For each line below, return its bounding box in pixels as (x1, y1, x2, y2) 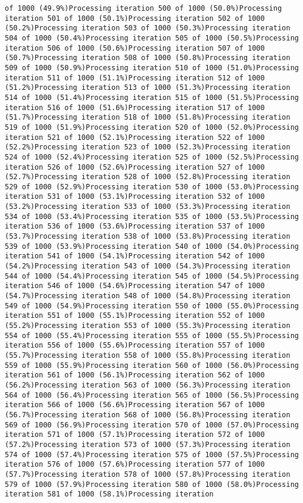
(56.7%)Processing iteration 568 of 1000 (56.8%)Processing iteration (5, 410, 290, 419)
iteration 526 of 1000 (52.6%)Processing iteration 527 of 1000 (5, 163, 265, 171)
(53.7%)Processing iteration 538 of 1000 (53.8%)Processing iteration (5, 232, 290, 241)
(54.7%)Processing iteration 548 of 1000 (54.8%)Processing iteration (5, 292, 290, 301)
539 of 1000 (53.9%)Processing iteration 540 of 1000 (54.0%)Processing (5, 242, 299, 251)
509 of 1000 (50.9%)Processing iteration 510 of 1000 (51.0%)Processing (5, 63, 299, 72)
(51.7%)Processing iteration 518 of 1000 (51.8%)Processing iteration (5, 113, 290, 122)
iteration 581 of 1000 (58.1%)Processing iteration (5, 490, 214, 499)
